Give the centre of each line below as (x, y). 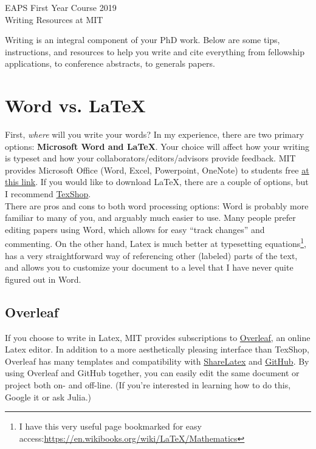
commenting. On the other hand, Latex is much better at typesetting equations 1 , (156, 243)
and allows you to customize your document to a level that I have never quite (149, 267)
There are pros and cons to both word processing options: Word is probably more (157, 205)
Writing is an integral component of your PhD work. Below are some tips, (143, 40)
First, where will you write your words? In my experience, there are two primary (155, 134)
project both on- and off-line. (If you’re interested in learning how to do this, (148, 385)
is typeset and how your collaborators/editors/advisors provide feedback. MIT (150, 158)
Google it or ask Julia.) (48, 397)
